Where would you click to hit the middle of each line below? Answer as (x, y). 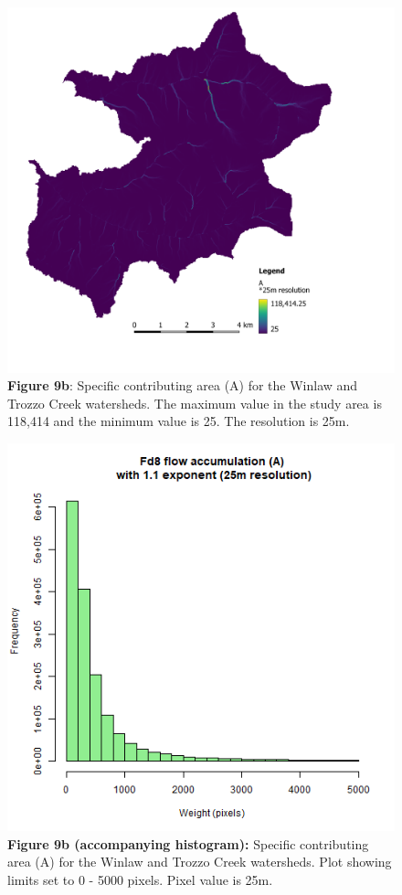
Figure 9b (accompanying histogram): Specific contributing (188, 843)
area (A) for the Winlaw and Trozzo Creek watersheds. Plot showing (200, 862)
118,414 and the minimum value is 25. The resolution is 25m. (179, 421)
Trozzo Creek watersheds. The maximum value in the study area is (195, 403)
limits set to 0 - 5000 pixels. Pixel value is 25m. (140, 879)
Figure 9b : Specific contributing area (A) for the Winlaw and (183, 385)
